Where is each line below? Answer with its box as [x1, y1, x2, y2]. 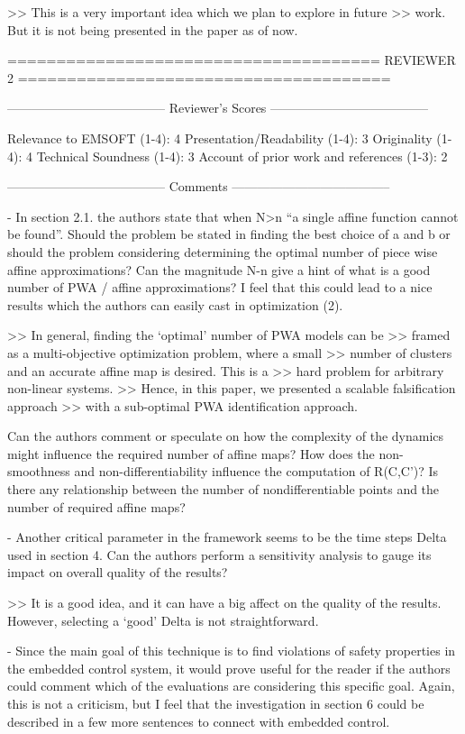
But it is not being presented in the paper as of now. [7, 20, 298, 39]
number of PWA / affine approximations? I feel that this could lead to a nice [7, 278, 433, 297]
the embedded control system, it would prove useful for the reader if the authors [7, 658, 451, 677]
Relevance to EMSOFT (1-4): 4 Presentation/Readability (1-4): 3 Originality [7, 128, 433, 147]
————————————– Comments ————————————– [7, 177, 390, 196]
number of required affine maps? [7, 497, 186, 516]
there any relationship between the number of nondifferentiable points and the [7, 480, 440, 499]
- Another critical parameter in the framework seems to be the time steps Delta [7, 528, 447, 546]
